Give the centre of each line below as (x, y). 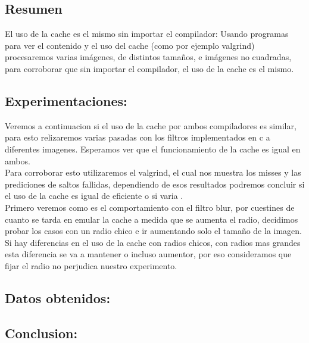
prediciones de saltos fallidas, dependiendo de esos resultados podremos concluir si (155, 184)
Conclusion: (41, 333)
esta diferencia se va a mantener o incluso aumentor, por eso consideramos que (148, 254)
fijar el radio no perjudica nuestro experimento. (91, 265)
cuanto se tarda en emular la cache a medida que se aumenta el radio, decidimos (152, 219)
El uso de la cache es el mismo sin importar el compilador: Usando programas (147, 34)
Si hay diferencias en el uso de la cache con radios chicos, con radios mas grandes (153, 242)
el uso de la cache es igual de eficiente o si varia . (94, 196)
